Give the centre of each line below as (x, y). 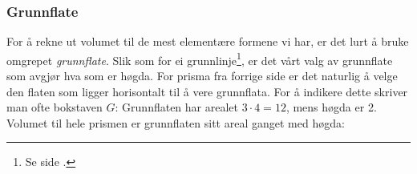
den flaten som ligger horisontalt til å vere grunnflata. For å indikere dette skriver (207, 91)
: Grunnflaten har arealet (176, 107)
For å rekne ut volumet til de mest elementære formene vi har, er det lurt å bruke (208, 41)
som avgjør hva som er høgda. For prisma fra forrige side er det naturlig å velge (202, 76)
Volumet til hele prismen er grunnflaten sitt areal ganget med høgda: (176, 122)
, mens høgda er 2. (331, 107)
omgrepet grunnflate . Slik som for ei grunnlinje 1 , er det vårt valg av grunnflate (200, 59)
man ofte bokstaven (55, 107)
